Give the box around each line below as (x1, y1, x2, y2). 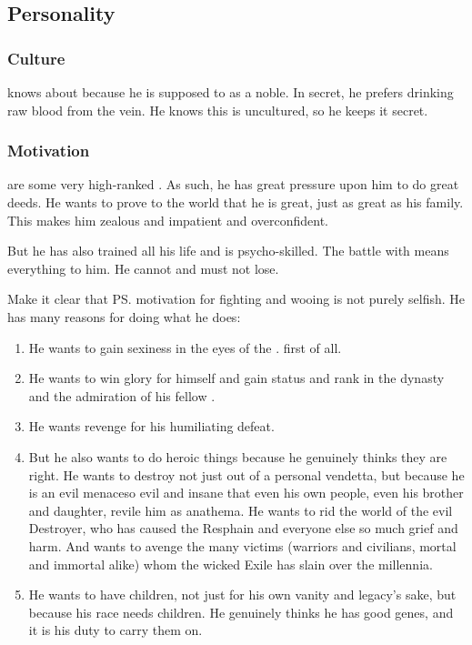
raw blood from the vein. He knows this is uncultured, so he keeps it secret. (7, 100, 428, 119)
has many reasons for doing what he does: (7, 307, 241, 326)
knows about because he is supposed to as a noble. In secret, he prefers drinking (7, 83, 454, 101)
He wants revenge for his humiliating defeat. (28, 417, 275, 436)
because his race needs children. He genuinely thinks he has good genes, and (28, 602, 454, 621)
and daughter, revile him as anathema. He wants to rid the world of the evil (28, 500, 453, 519)
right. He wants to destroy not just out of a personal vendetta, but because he (28, 465, 465, 484)
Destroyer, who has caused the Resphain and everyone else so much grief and (28, 519, 458, 538)
